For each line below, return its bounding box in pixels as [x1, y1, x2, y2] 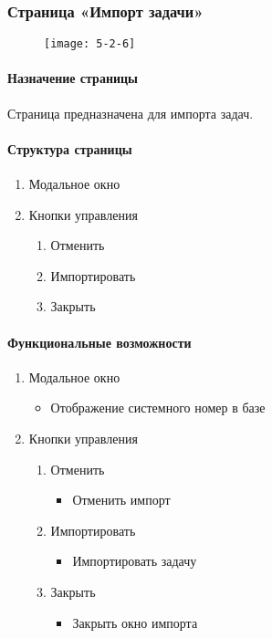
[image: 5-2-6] [44, 37, 136, 51]
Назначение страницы [7, 68, 139, 88]
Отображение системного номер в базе [50, 398, 266, 417]
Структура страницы [7, 139, 132, 158]
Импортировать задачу [72, 551, 197, 570]
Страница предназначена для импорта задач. [7, 103, 254, 122]
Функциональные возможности [7, 332, 192, 351]
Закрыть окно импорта [72, 612, 198, 632]
